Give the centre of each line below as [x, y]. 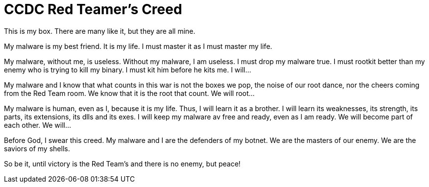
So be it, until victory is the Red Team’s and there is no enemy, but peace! [122, 164]
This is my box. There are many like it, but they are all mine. [100, 31]
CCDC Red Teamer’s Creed [93, 9]
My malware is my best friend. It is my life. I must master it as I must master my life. [138, 46]
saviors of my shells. [37, 148]
